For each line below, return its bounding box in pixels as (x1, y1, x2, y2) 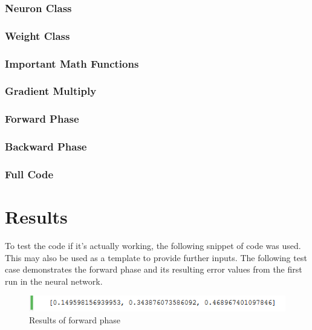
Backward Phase (5, 139, 87, 154)
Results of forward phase (29, 313, 121, 326)
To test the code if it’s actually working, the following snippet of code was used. (5, 239, 301, 252)
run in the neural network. (5, 274, 103, 287)
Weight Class (5, 28, 70, 43)
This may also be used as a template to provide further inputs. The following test (5, 251, 307, 264)
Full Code (5, 166, 54, 181)
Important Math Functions (5, 56, 139, 71)
